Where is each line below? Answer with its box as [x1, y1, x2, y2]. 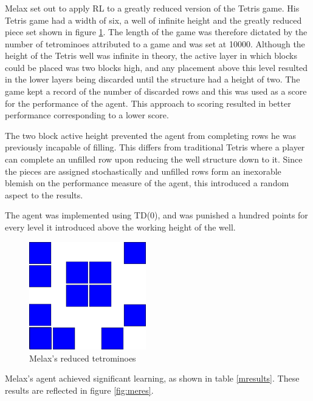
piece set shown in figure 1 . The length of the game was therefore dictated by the [5, 25, 308, 38]
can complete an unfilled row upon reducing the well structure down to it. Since [5, 153, 303, 166]
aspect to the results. [5, 188, 83, 201]
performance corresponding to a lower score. [5, 109, 169, 121]
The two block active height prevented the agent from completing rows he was [5, 129, 296, 141]
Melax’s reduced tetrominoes [29, 351, 136, 364]
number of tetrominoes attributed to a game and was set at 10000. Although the [5, 37, 305, 50]
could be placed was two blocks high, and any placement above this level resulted [5, 61, 308, 73]
